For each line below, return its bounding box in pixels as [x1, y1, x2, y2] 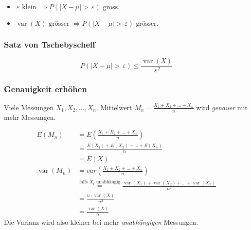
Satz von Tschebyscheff [4, 38, 96, 50]
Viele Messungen [4, 102, 54, 112]
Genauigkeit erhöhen [4, 83, 87, 95]
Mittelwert [100, 104, 132, 112]
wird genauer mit [196, 102, 248, 112]
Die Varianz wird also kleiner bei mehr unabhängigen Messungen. [4, 217, 198, 227]
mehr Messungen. [4, 112, 56, 122]
